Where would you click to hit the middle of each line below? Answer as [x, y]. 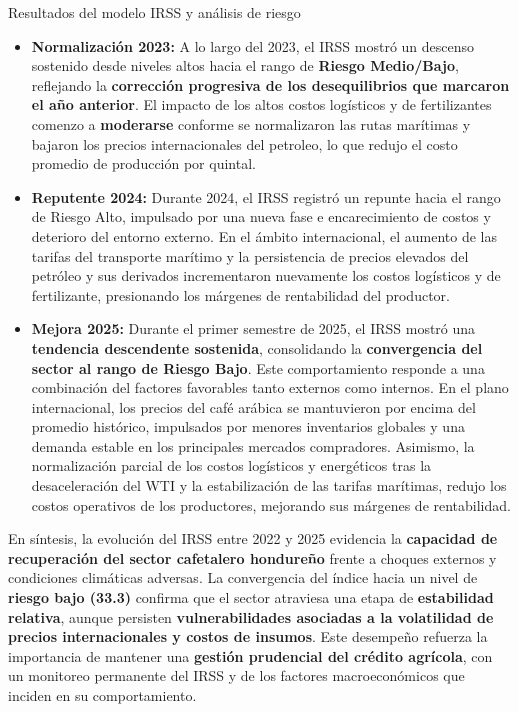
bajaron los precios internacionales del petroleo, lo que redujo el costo [244, 143]
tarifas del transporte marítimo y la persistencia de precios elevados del [250, 255]
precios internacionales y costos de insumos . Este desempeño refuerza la [248, 636]
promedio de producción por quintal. [143, 163]
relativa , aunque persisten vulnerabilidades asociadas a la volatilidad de [251, 616]
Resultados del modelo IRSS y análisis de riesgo [154, 12]
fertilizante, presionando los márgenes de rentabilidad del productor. [240, 294]
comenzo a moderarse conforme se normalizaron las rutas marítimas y [251, 123]
